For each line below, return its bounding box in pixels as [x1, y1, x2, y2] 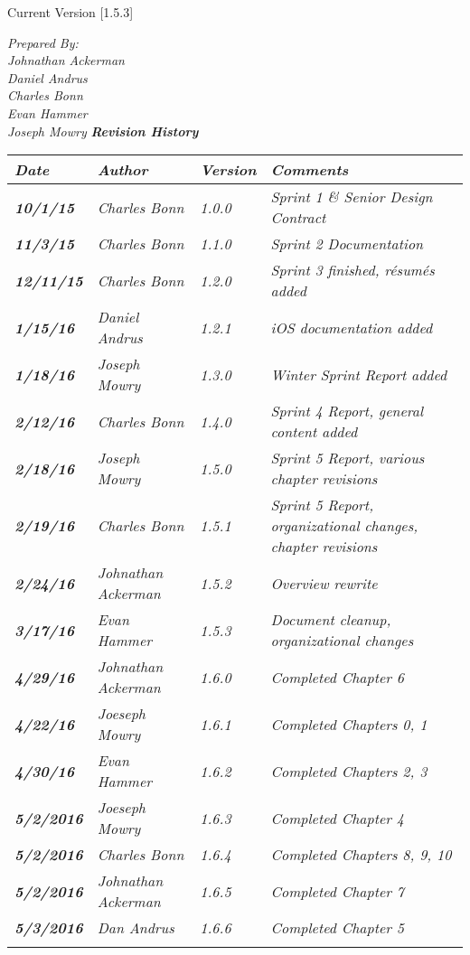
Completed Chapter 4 [270, 807, 405, 829]
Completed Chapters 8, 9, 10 [270, 844, 452, 866]
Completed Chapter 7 [270, 880, 405, 902]
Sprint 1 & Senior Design [270, 186, 433, 208]
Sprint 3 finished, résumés [270, 259, 435, 281]
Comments [270, 159, 349, 181]
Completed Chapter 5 [270, 917, 405, 939]
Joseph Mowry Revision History [7, 121, 199, 140]
